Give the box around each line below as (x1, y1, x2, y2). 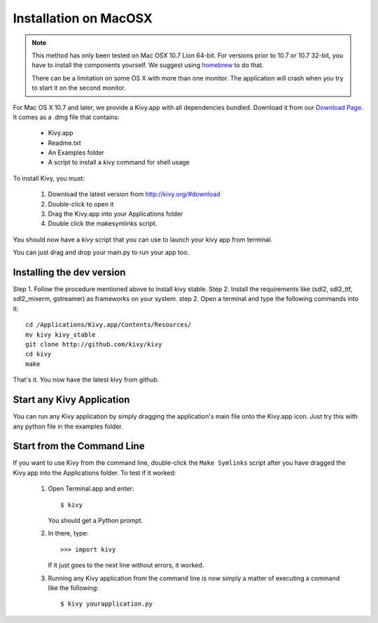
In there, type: (48, 529, 89, 538)
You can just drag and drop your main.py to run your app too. (13, 248, 189, 257)
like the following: (48, 583, 99, 591)
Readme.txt (48, 139, 82, 147)
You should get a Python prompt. (48, 516, 143, 524)
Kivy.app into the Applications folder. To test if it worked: (13, 468, 176, 477)
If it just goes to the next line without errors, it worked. (48, 561, 204, 570)
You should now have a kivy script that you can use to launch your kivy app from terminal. (13, 235, 273, 244)
